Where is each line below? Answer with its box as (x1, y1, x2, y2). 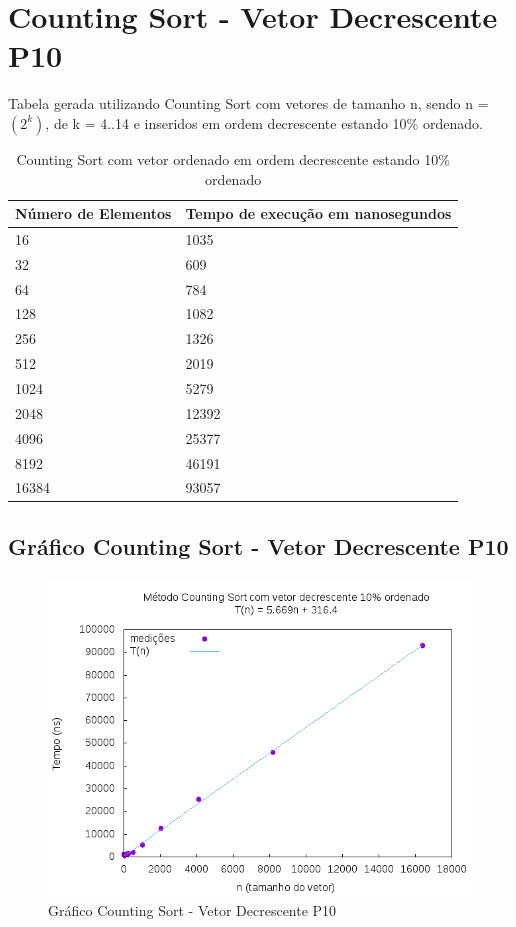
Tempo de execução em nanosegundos (185, 203, 452, 224)
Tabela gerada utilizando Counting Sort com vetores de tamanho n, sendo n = (8, 93, 489, 114)
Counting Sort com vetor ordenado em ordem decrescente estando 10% (16, 148, 450, 169)
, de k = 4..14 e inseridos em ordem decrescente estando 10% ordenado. (45, 112, 483, 133)
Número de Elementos (15, 203, 172, 224)
